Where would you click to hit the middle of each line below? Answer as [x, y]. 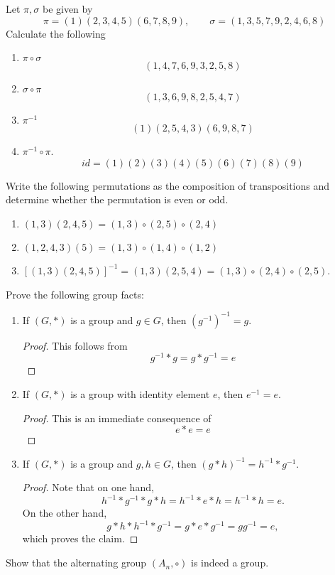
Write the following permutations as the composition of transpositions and [168, 185]
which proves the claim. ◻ [80, 538]
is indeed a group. [230, 563]
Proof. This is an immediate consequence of [117, 418]
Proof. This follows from [75, 345]
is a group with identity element [140, 393]
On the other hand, [65, 513]
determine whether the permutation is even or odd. [117, 199]
